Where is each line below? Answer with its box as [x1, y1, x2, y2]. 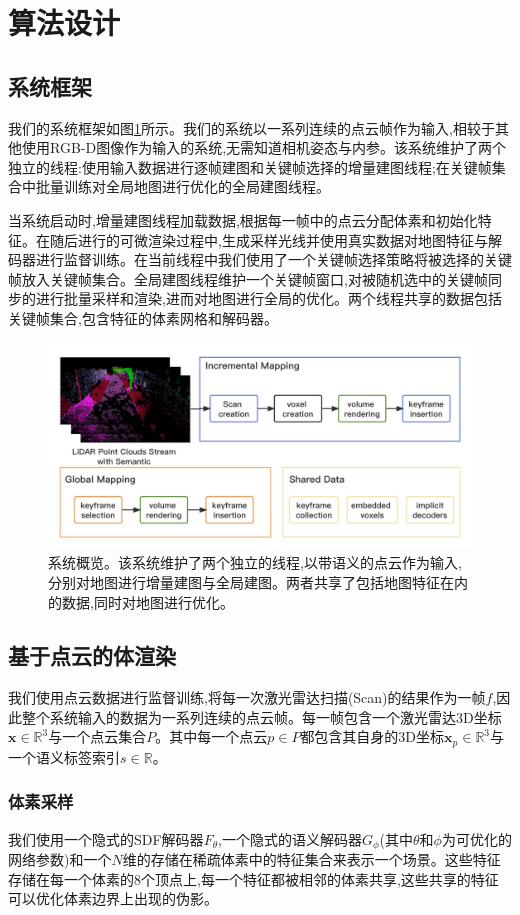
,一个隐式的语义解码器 [218, 828, 362, 849]
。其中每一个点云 [155, 726, 268, 747]
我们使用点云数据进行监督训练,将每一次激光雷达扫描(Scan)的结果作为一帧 [8, 687, 486, 708]
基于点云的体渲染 [8, 640, 176, 671]
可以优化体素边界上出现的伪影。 [8, 888, 218, 909]
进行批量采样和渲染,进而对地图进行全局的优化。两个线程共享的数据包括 [35, 288, 502, 309]
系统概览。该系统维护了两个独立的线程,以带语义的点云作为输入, [48, 552, 462, 573]
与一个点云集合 [48, 726, 147, 747]
